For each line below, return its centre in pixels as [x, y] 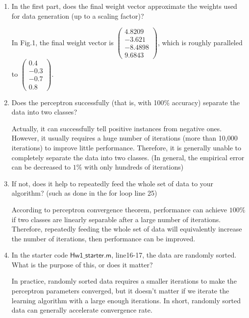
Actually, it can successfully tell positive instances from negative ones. [117, 128]
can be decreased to [41, 167]
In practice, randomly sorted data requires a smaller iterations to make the [124, 281]
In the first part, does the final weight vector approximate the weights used [124, 6]
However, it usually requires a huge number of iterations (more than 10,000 [124, 138]
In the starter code [40, 255]
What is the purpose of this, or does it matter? [82, 264]
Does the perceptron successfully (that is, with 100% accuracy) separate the [125, 102]
